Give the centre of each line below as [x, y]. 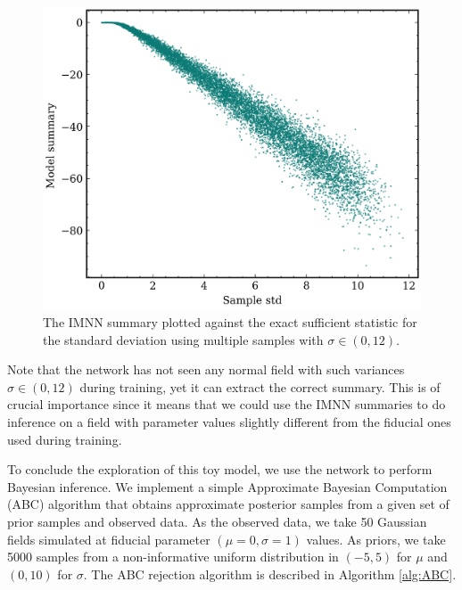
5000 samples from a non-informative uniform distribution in [173, 557]
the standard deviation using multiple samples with [183, 339]
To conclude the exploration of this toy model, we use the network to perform [220, 469]
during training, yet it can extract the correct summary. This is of [260, 386]
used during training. [65, 439]
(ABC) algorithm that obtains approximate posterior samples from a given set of [228, 504]
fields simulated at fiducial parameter [109, 539]
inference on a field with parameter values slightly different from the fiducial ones [229, 422]
